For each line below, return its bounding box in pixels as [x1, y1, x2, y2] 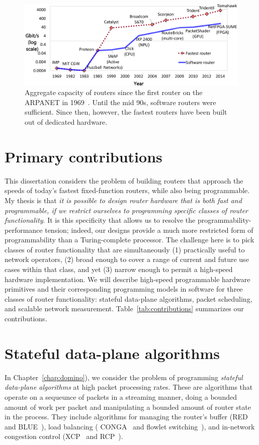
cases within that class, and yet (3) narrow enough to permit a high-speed [5, 264, 233, 275]
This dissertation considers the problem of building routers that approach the [5, 175, 243, 186]
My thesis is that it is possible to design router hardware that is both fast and [5, 195, 242, 205]
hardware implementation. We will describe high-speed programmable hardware [5, 274, 250, 284]
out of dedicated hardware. [25, 117, 108, 127]
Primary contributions [5, 146, 162, 166]
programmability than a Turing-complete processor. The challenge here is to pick [5, 234, 254, 245]
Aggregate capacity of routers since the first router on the [25, 87, 203, 98]
